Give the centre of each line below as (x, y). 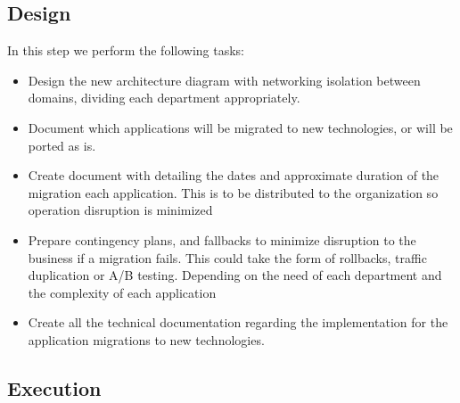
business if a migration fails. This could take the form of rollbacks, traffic (227, 257)
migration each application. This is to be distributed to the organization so (233, 192)
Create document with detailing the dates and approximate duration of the (234, 175)
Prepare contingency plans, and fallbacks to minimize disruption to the (222, 239)
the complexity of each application (122, 292)
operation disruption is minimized (120, 210)
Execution (54, 387)
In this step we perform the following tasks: (126, 50)
